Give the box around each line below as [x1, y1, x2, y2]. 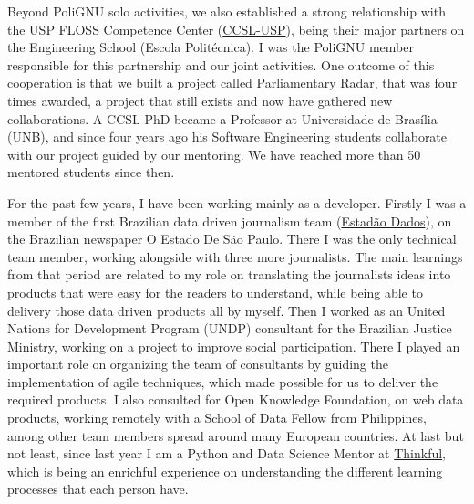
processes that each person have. [7, 479, 189, 499]
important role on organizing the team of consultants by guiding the [7, 354, 388, 373]
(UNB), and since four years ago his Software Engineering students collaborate [7, 127, 448, 146]
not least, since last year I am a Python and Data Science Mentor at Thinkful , [7, 444, 446, 463]
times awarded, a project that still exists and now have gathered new [7, 90, 393, 110]
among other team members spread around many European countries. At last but [7, 425, 464, 445]
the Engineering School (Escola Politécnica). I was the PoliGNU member [7, 37, 414, 57]
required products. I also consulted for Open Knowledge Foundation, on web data [7, 390, 464, 409]
